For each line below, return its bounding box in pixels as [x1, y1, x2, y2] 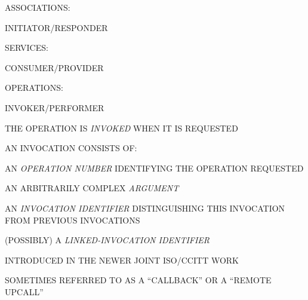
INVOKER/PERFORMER [5, 101, 104, 114]
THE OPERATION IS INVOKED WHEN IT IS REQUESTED [5, 121, 238, 134]
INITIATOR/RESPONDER [5, 21, 108, 33]
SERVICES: [5, 41, 48, 54]
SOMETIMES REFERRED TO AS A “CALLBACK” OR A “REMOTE [5, 274, 272, 286]
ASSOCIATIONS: [5, 1, 70, 13]
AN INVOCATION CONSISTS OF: [5, 142, 137, 154]
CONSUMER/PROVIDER [5, 61, 104, 74]
